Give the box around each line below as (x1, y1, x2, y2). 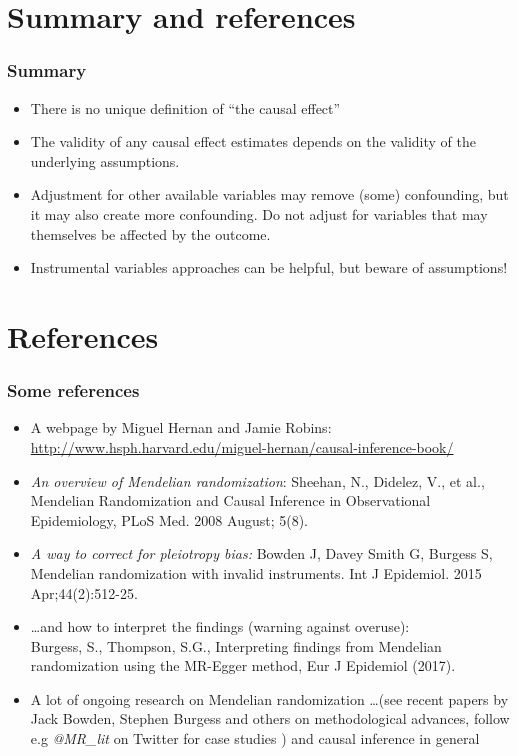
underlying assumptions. (30, 150, 180, 171)
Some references (7, 378, 140, 403)
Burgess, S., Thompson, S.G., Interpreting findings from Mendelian (30, 635, 442, 656)
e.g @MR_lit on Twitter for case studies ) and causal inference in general (30, 728, 480, 749)
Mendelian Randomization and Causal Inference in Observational (30, 490, 431, 511)
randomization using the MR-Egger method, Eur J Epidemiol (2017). (30, 655, 456, 676)
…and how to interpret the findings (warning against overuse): (30, 616, 410, 637)
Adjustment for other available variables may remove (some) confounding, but (30, 184, 509, 205)
